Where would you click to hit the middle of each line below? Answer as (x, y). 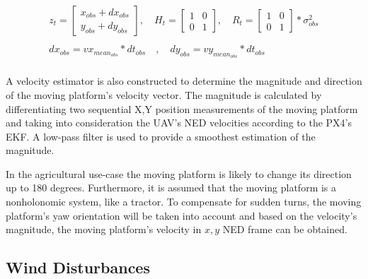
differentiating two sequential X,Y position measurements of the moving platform (182, 108)
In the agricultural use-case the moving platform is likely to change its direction (179, 173)
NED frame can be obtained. (285, 229)
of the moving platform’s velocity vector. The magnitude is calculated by (164, 94)
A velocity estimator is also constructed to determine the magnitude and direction (184, 81)
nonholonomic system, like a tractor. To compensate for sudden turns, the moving (184, 202)
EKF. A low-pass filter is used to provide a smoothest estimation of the (161, 136)
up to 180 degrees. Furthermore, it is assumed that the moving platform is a (171, 188)
